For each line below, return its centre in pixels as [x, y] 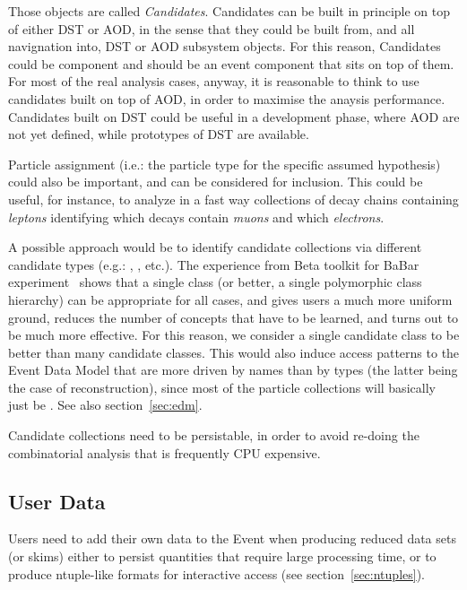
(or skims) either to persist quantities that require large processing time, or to [222, 556]
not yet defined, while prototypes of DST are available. [159, 134]
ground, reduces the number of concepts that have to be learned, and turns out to [233, 317]
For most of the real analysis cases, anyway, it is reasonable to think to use [214, 81]
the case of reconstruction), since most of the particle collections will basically [222, 387]
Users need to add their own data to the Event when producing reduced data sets [232, 538]
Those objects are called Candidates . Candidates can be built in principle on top [229, 11]
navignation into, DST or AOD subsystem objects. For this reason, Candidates [225, 46]
